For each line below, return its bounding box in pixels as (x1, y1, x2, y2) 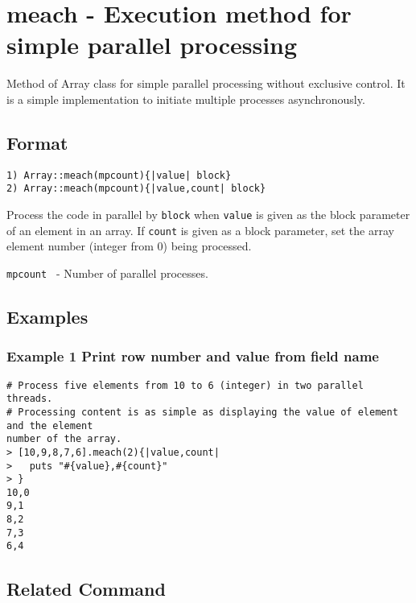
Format (6, 130, 68, 155)
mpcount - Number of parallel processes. (6, 264, 208, 281)
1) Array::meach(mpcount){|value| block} (6, 169, 232, 181)
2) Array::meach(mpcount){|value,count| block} (6, 183, 266, 195)
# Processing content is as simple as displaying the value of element (6, 406, 398, 418)
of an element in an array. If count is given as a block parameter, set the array (6, 221, 394, 238)
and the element (6, 419, 93, 432)
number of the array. (6, 433, 122, 445)
